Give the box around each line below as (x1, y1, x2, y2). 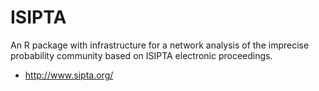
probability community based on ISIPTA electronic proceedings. (10, 49, 273, 61)
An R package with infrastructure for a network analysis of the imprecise (10, 39, 310, 51)
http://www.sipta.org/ (24, 69, 114, 81)
